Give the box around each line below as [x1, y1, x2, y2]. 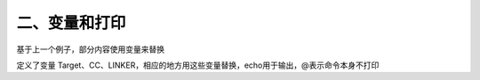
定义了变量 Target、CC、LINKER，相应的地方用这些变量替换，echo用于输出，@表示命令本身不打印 [16, 60, 380, 70]
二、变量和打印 [16, 13, 126, 33]
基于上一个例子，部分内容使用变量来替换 [16, 44, 164, 55]
